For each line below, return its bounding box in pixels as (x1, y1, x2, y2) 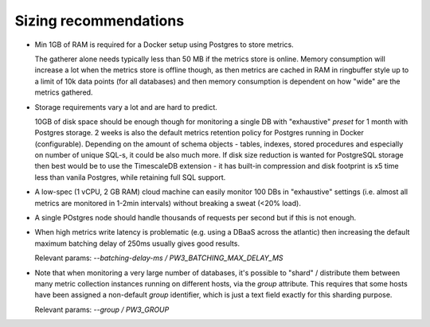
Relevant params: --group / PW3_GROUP (34, 305, 170, 314)
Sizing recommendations (14, 12, 185, 29)
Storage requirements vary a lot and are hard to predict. (34, 102, 218, 111)
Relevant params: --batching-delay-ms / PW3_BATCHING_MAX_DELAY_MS (34, 253, 283, 263)
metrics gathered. (34, 88, 93, 97)
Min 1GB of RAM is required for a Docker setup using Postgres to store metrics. (34, 40, 294, 49)
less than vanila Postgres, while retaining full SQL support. (34, 172, 226, 182)
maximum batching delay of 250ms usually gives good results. (34, 239, 240, 248)
